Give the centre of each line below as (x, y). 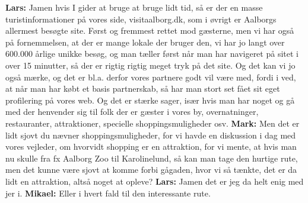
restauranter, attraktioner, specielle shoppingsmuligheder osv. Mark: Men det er (153, 123)
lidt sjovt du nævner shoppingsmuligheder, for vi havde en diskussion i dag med (151, 135)
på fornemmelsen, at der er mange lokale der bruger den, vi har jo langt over (145, 42)
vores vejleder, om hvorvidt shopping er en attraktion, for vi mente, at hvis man (151, 146)
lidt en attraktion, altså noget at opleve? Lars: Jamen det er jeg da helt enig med (155, 181)
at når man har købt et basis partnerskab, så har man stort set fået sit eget (143, 88)
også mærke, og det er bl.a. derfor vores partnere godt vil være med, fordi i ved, (151, 77)
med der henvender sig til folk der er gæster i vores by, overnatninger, (132, 112)
